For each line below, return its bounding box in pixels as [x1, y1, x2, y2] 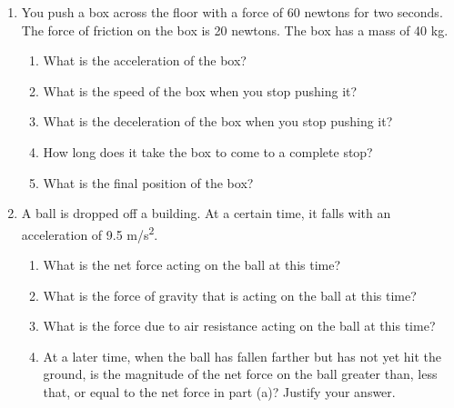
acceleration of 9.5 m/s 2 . [21, 222, 158, 244]
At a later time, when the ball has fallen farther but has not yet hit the [43, 346, 441, 365]
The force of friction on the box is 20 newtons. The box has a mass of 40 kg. [21, 20, 449, 39]
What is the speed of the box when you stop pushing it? [43, 81, 358, 100]
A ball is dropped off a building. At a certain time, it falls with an [21, 204, 391, 223]
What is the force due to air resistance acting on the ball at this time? [43, 316, 436, 335]
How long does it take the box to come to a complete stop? [43, 142, 373, 161]
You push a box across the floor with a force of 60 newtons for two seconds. [21, 3, 443, 21]
